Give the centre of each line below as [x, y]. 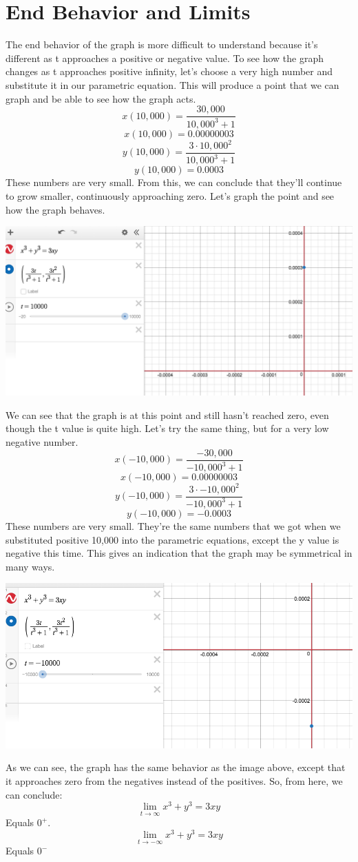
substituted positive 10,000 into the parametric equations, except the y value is [172, 539]
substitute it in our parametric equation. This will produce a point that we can [172, 84]
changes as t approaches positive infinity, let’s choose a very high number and [169, 71]
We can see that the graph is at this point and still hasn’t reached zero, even [167, 414]
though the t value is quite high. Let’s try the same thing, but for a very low [167, 428]
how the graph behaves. [55, 209]
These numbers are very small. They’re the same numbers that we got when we [173, 525]
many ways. [30, 566]
